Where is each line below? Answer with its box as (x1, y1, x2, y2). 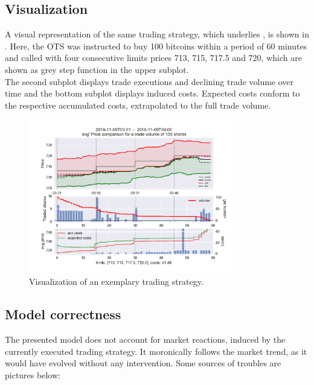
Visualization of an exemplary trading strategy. (29, 275, 203, 288)
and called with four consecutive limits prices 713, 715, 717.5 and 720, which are (5, 51, 302, 64)
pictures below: (5, 368, 60, 381)
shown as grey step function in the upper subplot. (5, 63, 189, 75)
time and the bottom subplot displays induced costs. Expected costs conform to (5, 87, 300, 100)
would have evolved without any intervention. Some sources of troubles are (5, 357, 281, 369)
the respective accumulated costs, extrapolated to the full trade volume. (5, 98, 271, 111)
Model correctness (5, 305, 121, 323)
